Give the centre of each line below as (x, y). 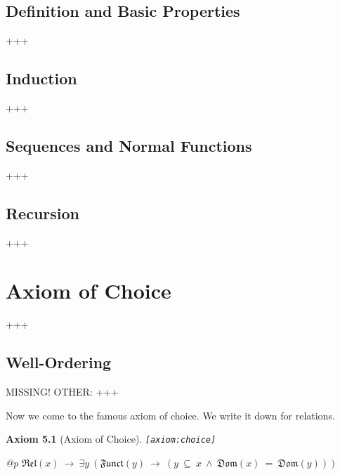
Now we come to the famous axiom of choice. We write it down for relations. (170, 415)
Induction (41, 78)
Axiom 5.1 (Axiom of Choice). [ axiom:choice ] (111, 439)
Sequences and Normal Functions (129, 145)
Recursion (43, 213)
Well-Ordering (59, 362)
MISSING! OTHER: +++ (63, 392)
